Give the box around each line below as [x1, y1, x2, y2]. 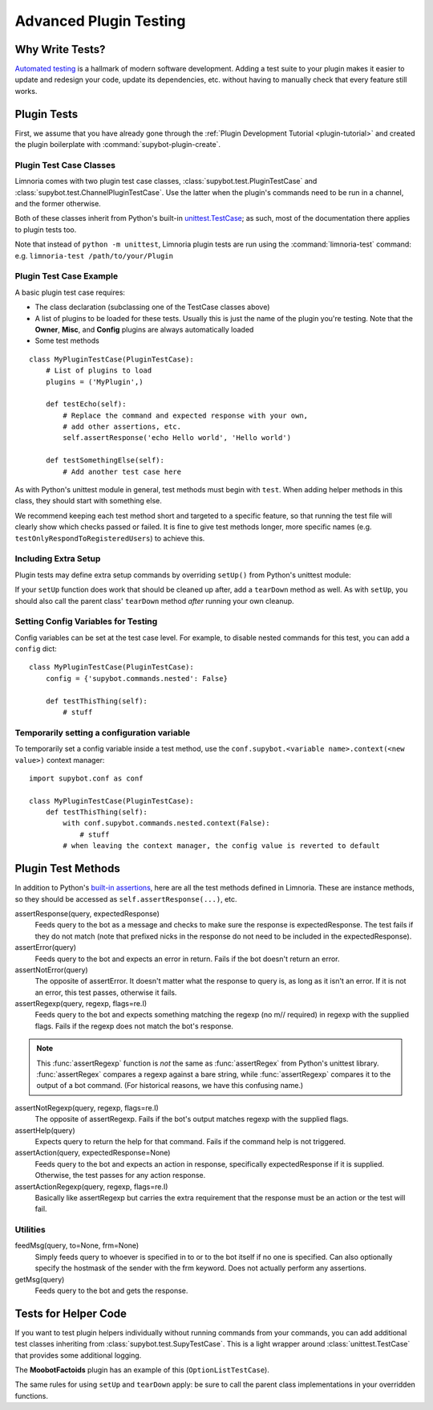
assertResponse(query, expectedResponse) [14, 908, 160, 919]
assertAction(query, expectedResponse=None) [14, 1148, 171, 1158]
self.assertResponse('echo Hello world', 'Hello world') [63, 434, 292, 442]
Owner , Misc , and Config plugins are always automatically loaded [34, 324, 254, 334]
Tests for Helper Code [14, 1306, 127, 1320]
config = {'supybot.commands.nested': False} [45, 674, 229, 683]
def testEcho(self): [45, 400, 127, 409]
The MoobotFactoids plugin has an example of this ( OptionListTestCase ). [14, 1365, 270, 1375]
